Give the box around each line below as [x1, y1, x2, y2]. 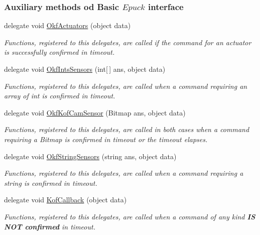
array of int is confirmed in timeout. [4, 90, 115, 101]
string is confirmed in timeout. [4, 177, 97, 188]
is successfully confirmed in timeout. [4, 47, 115, 57]
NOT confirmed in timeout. [4, 221, 95, 231]
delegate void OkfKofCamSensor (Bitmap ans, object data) [4, 107, 186, 117]
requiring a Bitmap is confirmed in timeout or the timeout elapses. [4, 134, 208, 144]
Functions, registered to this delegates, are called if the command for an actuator [4, 37, 251, 47]
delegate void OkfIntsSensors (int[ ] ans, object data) [4, 64, 166, 74]
